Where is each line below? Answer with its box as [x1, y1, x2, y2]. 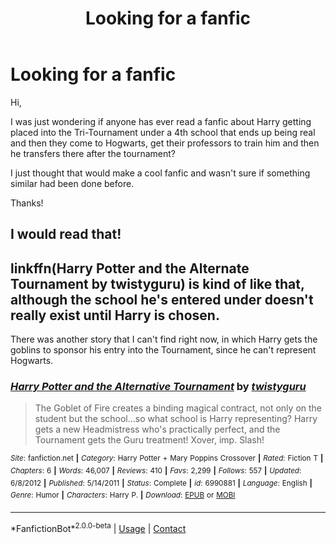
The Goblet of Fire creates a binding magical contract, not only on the [34, 402, 323, 414]
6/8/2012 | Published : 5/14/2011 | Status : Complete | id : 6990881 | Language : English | [10, 478, 313, 488]
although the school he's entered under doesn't [10, 291, 314, 308]
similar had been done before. [10, 177, 135, 189]
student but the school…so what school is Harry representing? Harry [34, 413, 318, 425]
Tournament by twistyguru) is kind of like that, [10, 275, 305, 292]
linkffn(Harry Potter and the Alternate [10, 260, 250, 277]
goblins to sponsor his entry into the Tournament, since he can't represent [10, 344, 317, 356]
